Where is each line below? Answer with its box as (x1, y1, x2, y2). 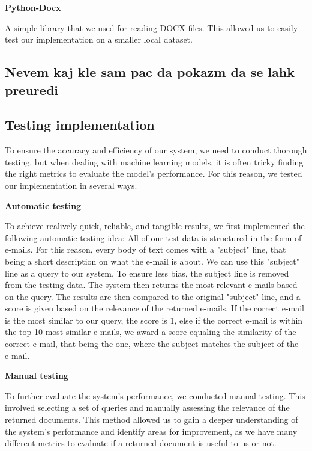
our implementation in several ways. (5, 179, 137, 191)
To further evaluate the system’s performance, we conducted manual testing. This (5, 389, 305, 402)
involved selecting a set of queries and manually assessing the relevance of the (5, 401, 290, 414)
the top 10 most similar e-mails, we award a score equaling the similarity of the (5, 325, 296, 338)
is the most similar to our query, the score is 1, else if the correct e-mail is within (5, 313, 303, 326)
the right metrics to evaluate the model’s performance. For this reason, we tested (5, 167, 302, 180)
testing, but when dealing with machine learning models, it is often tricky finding (5, 155, 304, 168)
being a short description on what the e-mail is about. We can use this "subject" (5, 254, 299, 267)
